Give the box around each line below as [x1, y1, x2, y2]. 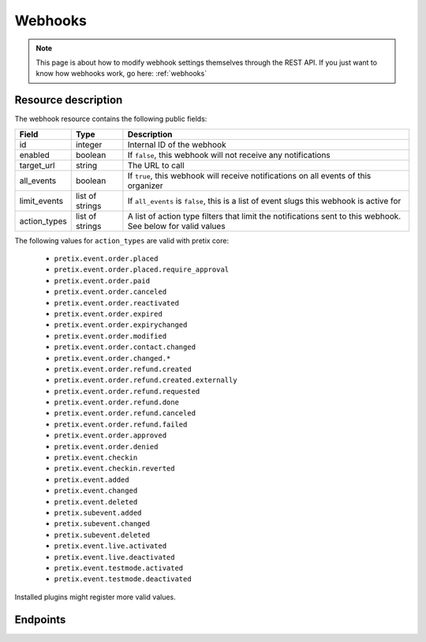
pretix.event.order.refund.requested [54, 387, 200, 396]
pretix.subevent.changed [54, 520, 150, 528]
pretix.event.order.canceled [54, 287, 167, 296]
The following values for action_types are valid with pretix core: [14, 235, 229, 245]
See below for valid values [127, 220, 226, 231]
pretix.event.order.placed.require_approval [54, 265, 230, 274]
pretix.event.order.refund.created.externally [54, 376, 237, 385]
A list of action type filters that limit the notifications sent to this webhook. [127, 210, 402, 221]
